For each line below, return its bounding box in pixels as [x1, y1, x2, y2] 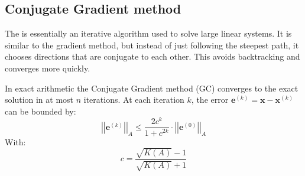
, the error [191, 93, 229, 106]
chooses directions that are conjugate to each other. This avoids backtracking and [5, 50, 300, 63]
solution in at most [5, 93, 74, 106]
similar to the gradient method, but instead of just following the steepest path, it [5, 38, 299, 51]
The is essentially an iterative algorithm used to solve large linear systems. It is [5, 27, 292, 40]
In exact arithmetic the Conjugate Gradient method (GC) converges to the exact [5, 82, 298, 94]
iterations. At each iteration [83, 93, 184, 106]
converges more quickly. [5, 61, 90, 74]
